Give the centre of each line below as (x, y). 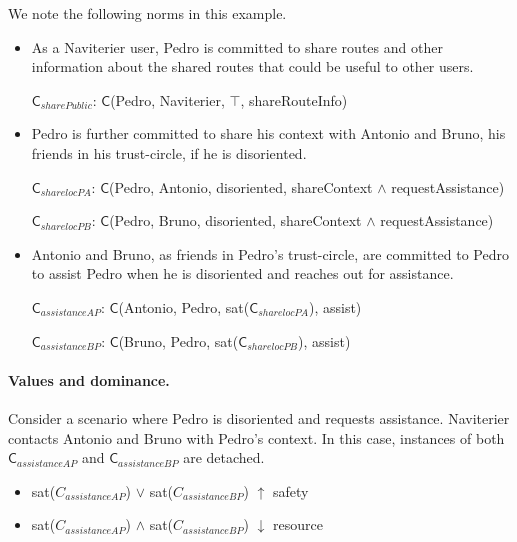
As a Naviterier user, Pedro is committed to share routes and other (237, 46)
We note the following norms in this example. (147, 13)
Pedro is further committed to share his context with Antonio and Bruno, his (268, 133)
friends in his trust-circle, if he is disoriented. (169, 152)
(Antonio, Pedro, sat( (184, 306)
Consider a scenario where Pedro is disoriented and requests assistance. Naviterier (259, 417)
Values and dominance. (89, 379)
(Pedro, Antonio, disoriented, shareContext (241, 186)
